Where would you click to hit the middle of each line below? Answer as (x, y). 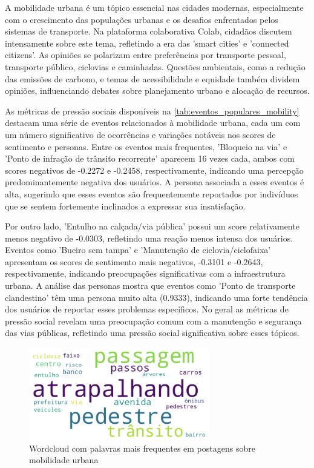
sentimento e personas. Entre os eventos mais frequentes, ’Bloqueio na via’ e (146, 146)
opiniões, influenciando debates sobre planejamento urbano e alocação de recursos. (157, 91)
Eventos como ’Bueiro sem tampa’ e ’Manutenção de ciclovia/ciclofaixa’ (138, 250)
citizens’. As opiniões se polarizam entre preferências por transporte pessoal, (146, 55)
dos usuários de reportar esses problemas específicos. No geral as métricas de (147, 309)
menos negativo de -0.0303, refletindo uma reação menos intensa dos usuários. (149, 238)
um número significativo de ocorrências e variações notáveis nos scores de (140, 134)
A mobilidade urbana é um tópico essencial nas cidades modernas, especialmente (154, 7)
